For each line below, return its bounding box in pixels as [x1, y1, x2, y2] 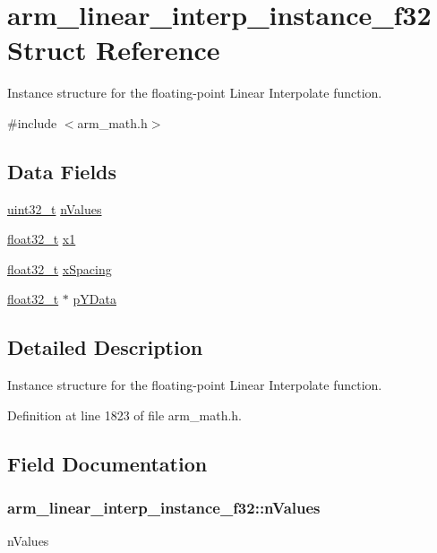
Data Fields [7, 157, 117, 185]
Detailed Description [7, 333, 203, 361]
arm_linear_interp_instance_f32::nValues [7, 497, 321, 519]
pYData [73, 289, 116, 308]
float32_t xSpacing [7, 259, 112, 278]
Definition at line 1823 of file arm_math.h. [7, 405, 242, 424]
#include [7, 113, 57, 132]
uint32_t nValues [7, 199, 102, 218]
